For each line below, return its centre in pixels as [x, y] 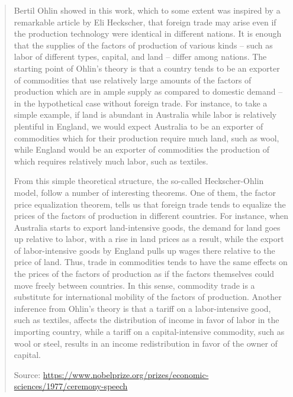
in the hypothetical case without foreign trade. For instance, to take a [141, 103]
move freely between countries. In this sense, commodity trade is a [134, 285]
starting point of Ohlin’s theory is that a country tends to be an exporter [147, 68]
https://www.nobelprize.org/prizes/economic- [126, 374]
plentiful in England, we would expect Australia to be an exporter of [139, 126]
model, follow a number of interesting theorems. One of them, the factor [145, 192]
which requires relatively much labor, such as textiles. [111, 161]
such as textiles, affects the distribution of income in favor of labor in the [146, 320]
